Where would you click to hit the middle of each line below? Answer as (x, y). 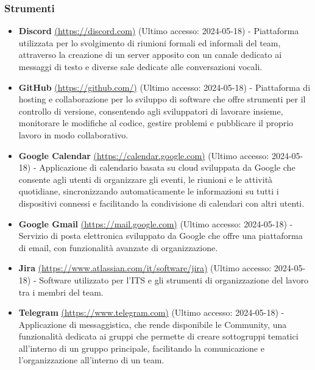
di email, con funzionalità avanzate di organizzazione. (118, 247)
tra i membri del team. (61, 292)
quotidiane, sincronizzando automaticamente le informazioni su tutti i (149, 191)
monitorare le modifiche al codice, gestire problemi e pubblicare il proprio (156, 123)
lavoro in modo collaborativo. (73, 134)
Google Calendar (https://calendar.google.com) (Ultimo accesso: (144, 155)
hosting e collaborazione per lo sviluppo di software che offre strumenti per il (162, 99)
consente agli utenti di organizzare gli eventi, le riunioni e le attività (146, 179)
